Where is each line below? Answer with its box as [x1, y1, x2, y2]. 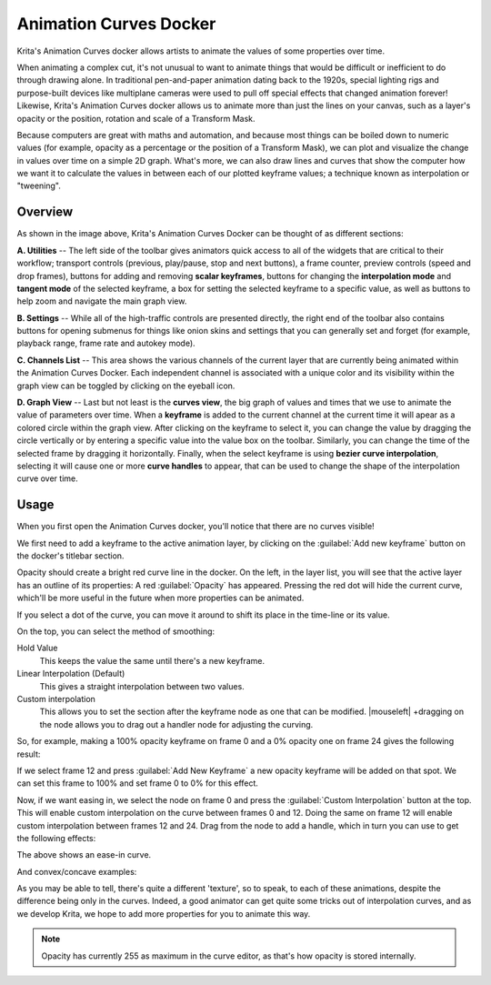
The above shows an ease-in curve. [16, 849, 152, 860]
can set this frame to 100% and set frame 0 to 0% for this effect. [16, 778, 259, 789]
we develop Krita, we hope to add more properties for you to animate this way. [16, 908, 311, 919]
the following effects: [16, 832, 96, 843]
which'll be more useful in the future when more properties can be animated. [16, 592, 305, 604]
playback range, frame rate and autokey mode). [16, 337, 195, 349]
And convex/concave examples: [16, 866, 137, 877]
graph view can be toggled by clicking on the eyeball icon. [16, 380, 235, 391]
